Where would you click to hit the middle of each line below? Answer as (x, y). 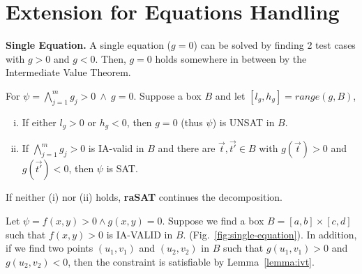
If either (39, 122)
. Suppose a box (167, 95)
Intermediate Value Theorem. (68, 72)
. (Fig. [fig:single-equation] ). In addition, (270, 234)
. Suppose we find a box (213, 220)
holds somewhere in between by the (231, 58)
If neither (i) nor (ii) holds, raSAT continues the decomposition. (144, 197)
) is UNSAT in (243, 122)
